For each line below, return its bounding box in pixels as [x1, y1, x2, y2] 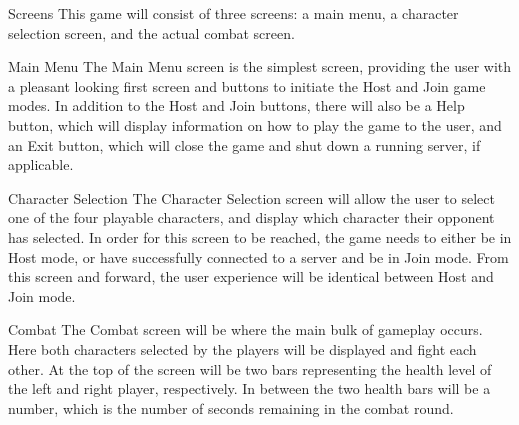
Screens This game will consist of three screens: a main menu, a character [8, 3, 459, 23]
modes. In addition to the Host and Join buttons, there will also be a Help [8, 95, 465, 116]
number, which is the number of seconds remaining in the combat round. [8, 397, 454, 418]
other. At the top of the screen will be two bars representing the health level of [8, 358, 492, 379]
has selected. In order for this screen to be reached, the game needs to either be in [8, 226, 512, 247]
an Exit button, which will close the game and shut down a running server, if [8, 134, 481, 155]
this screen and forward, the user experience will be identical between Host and [8, 266, 494, 287]
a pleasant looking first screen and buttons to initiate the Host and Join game [8, 75, 486, 96]
